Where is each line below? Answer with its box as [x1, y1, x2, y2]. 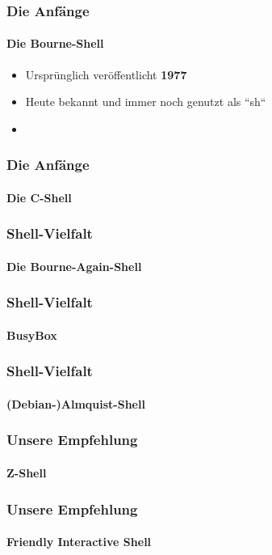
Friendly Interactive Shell [6, 533, 152, 550]
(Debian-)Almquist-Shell [6, 395, 145, 412]
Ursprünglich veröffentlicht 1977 [25, 66, 187, 83]
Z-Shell [6, 464, 47, 481]
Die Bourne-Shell [6, 35, 104, 52]
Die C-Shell [6, 189, 72, 205]
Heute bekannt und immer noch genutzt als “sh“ [25, 93, 266, 110]
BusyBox [6, 326, 57, 343]
